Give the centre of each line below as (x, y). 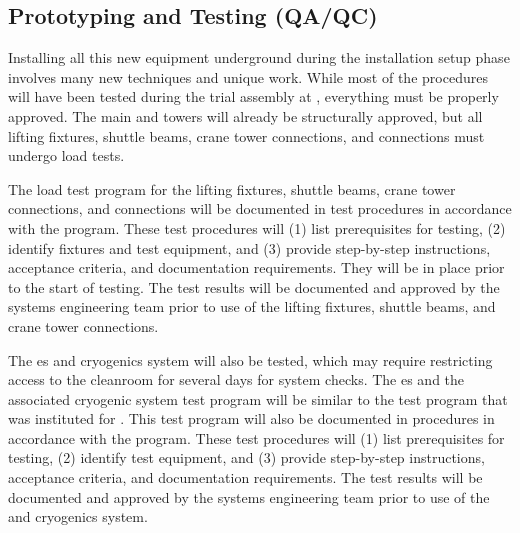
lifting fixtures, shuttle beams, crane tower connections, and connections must (246, 135)
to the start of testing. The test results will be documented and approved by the (254, 286)
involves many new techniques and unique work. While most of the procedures (248, 76)
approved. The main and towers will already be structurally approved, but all (245, 115)
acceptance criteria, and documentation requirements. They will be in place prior (256, 267)
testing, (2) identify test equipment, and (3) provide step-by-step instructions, (246, 457)
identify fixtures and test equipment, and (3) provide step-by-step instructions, (249, 247)
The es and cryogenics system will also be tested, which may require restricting (250, 359)
